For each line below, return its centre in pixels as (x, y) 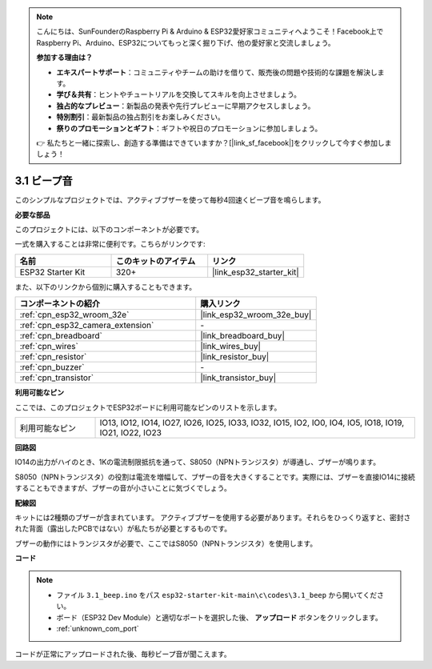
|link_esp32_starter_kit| (256, 272)
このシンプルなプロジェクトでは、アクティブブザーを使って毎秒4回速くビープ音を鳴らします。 (170, 200)
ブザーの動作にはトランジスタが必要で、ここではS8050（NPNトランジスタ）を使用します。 (166, 543)
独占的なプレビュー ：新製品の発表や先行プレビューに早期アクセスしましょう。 (186, 106)
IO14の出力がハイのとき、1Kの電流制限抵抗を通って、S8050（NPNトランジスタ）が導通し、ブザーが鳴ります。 (197, 462)
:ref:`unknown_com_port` (98, 629)
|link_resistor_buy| (235, 357)
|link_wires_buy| (231, 347)
